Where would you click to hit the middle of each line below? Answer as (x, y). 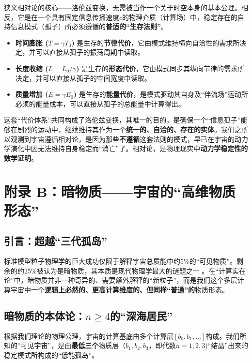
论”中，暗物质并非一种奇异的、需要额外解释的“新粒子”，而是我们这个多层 (121, 280)
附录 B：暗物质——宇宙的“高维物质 (120, 191)
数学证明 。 (21, 158)
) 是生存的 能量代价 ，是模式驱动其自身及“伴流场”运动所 (161, 94)
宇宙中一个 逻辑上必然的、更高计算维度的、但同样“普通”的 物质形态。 (119, 289)
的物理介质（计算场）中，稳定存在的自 (183, 17)
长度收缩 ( (32, 68)
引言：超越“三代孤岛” (55, 241)
